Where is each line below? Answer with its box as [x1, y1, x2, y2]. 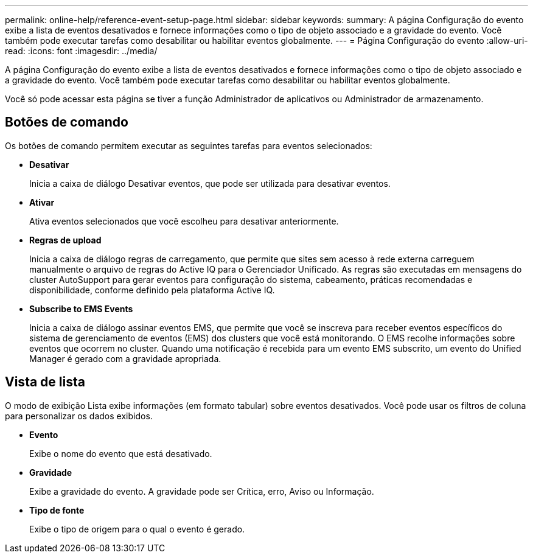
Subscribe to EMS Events [29, 303, 133, 314]
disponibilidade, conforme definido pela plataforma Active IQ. [29, 284, 275, 295]
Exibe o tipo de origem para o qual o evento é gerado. [29, 523, 245, 534]
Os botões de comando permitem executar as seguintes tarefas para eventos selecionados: [5, 140, 372, 151]
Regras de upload [29, 234, 102, 245]
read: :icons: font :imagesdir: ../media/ [5, 46, 158, 56]
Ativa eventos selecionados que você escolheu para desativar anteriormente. [29, 215, 339, 226]
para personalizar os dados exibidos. [5, 410, 153, 421]
